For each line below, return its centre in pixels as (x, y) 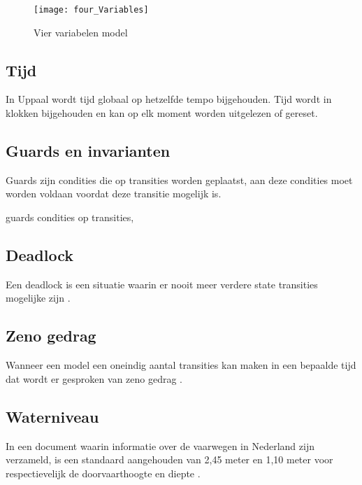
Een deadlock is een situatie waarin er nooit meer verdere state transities (162, 284)
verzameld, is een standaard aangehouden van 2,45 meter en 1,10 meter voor (169, 459)
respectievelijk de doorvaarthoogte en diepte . (103, 473)
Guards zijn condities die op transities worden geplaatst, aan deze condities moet (179, 180)
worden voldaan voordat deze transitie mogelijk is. (114, 194)
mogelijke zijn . (38, 298)
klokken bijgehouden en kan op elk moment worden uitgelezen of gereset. (162, 113)
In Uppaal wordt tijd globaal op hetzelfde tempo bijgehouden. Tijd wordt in (169, 99)
